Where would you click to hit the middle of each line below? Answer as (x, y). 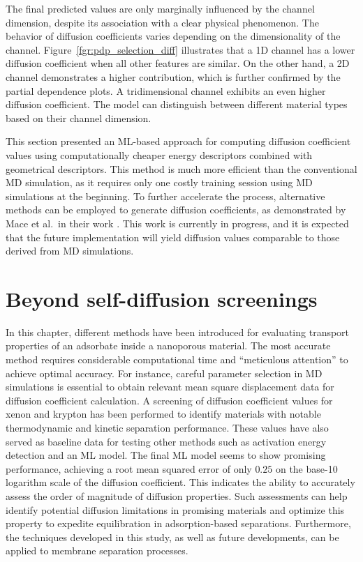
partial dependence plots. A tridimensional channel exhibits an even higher (166, 90)
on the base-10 (306, 468)
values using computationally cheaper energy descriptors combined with (159, 154)
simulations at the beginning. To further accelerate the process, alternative (165, 196)
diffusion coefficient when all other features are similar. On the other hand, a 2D (178, 63)
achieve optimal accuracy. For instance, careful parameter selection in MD (164, 373)
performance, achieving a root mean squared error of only (129, 468)
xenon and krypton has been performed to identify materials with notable (163, 414)
